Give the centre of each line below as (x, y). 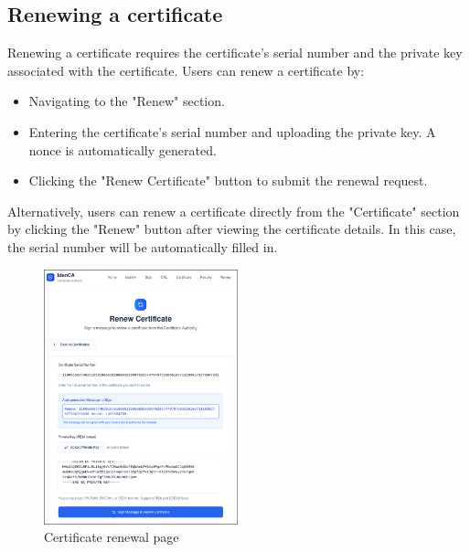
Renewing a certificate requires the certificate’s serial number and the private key (235, 53)
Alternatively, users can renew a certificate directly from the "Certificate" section (234, 211)
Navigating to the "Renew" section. (127, 101)
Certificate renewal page (112, 537)
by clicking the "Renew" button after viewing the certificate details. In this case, (232, 229)
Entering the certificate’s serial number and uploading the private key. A (232, 131)
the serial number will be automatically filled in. (143, 246)
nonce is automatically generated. (123, 149)
